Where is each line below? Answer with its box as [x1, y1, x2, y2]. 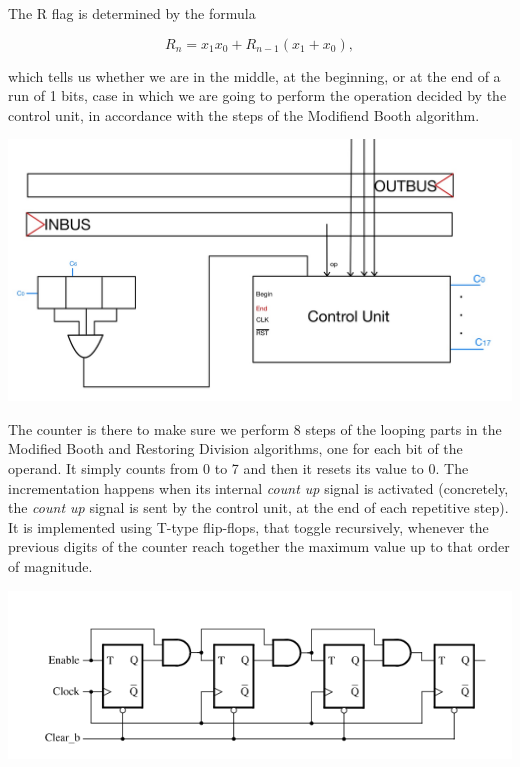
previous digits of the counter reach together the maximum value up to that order [8, 536, 510, 557]
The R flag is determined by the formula [8, 3, 256, 23]
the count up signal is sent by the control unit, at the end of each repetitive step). [8, 497, 509, 518]
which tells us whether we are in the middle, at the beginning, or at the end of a [8, 65, 501, 86]
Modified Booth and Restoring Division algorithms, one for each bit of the [8, 438, 463, 459]
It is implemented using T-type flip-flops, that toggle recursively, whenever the [8, 516, 489, 537]
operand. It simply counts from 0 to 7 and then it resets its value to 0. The [8, 458, 469, 478]
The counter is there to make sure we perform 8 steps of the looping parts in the [8, 418, 502, 439]
